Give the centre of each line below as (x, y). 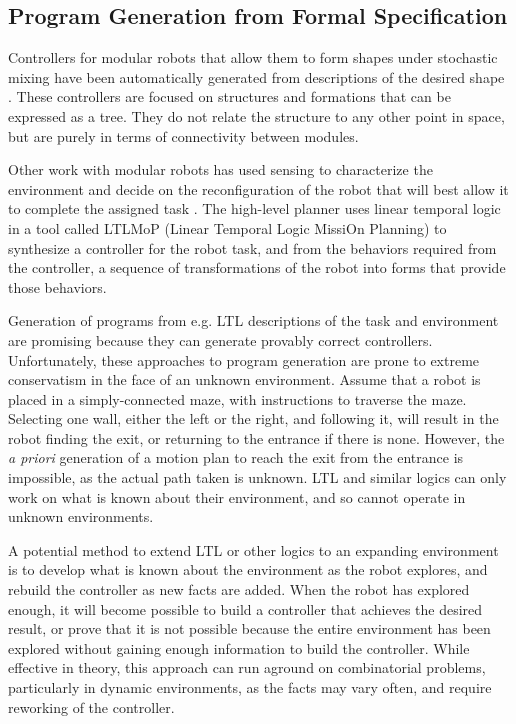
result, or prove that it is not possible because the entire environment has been (249, 628)
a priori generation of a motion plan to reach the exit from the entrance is (236, 457)
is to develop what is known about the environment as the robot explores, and (248, 569)
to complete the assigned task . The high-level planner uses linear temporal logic (254, 208)
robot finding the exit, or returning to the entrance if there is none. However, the (256, 437)
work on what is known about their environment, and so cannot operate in (237, 496)
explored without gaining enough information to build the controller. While (239, 647)
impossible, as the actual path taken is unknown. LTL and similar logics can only (257, 477)
